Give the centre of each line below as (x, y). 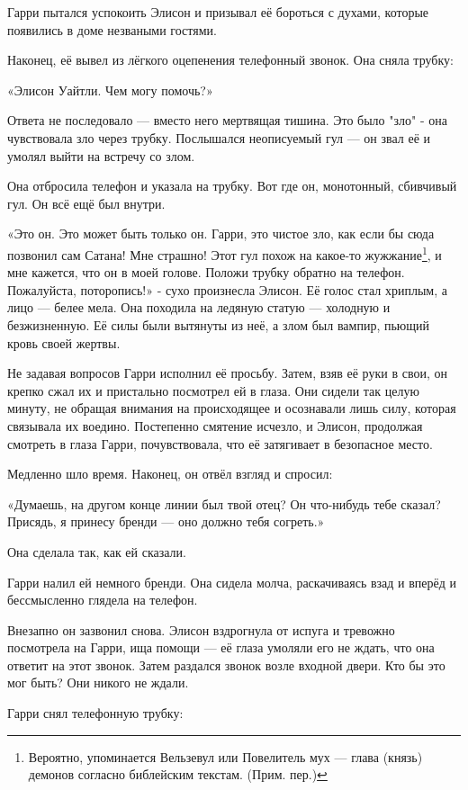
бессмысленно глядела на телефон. (103, 600)
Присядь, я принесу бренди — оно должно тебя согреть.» (166, 521)
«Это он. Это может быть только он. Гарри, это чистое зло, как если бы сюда (221, 233)
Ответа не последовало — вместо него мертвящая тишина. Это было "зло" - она (227, 120)
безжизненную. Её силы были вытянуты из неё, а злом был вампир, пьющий (219, 324)
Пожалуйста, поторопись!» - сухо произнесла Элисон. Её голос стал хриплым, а (227, 289)
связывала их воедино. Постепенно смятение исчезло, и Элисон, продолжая (215, 425)
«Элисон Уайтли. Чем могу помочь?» (110, 90)
